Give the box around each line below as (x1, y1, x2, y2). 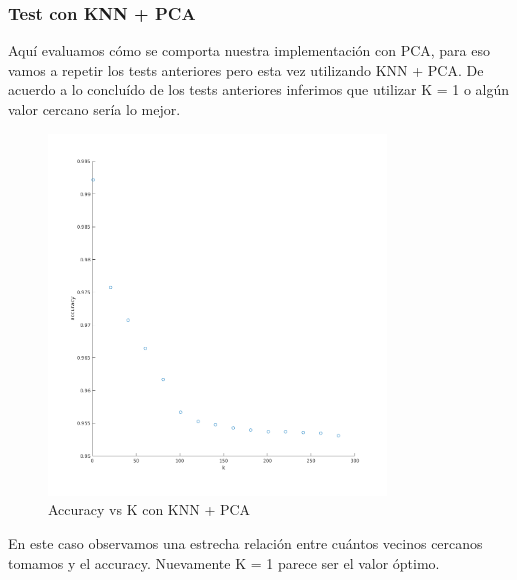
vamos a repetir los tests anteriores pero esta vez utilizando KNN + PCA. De (8, 59, 484, 80)
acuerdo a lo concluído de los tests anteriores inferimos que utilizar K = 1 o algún (8, 79, 510, 100)
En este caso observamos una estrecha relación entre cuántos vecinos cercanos (8, 532, 483, 553)
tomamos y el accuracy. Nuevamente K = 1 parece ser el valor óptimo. (8, 552, 440, 573)
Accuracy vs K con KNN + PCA (48, 499, 251, 520)
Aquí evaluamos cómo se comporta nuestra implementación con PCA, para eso (8, 40, 491, 61)
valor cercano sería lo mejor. (8, 99, 181, 119)
